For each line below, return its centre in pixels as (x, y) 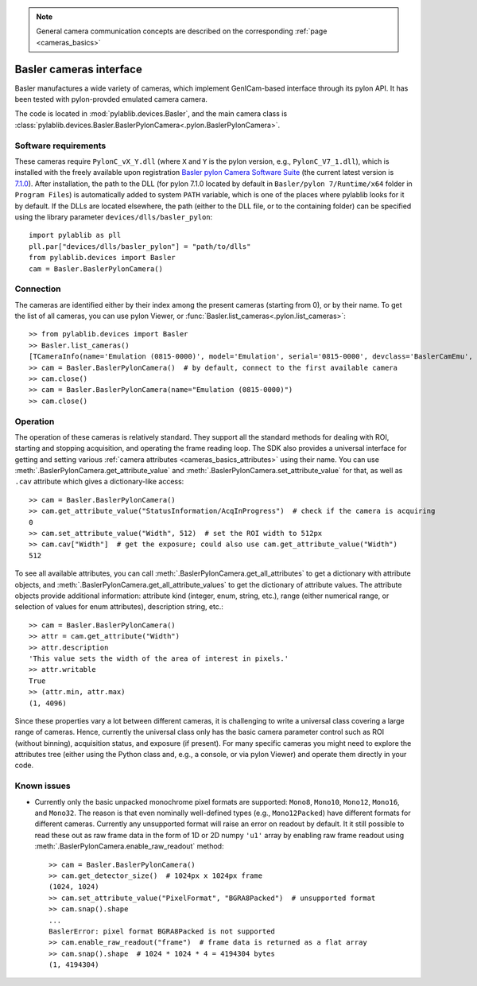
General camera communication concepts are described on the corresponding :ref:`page (182, 31)
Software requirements (60, 146)
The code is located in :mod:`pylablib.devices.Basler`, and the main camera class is (151, 114)
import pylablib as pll (75, 235)
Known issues (43, 786)
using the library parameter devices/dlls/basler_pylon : (114, 217)
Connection (38, 289)
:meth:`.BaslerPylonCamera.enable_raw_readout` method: (129, 846)
